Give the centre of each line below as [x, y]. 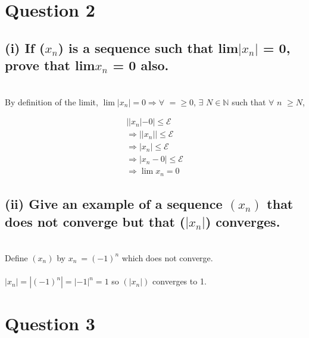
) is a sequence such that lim [148, 47]
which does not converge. [167, 257]
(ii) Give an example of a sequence [114, 204]
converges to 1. [180, 281]
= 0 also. [141, 65]
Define [16, 257]
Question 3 [50, 323]
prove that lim [50, 65]
